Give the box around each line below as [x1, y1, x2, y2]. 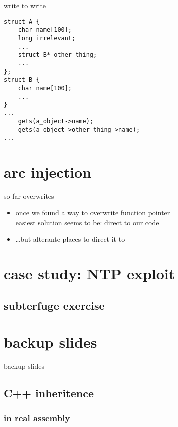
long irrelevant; [18, 34, 76, 42]
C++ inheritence [4, 385, 94, 401]
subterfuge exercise [4, 297, 105, 313]
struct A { [4, 18, 40, 25]
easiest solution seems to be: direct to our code [15, 217, 159, 227]
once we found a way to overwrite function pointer [15, 207, 170, 218]
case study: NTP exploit [4, 263, 175, 284]
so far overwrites [4, 190, 54, 201]
